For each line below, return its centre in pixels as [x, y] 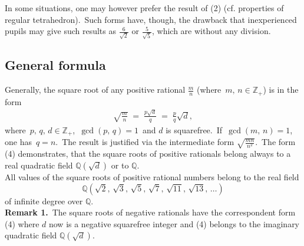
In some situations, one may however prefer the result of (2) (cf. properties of [144, 8]
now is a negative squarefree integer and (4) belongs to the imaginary [174, 223]
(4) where [22, 223]
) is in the [281, 90]
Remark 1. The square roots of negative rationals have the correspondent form [150, 212]
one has [18, 142]
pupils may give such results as [61, 31]
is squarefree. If [194, 129]
